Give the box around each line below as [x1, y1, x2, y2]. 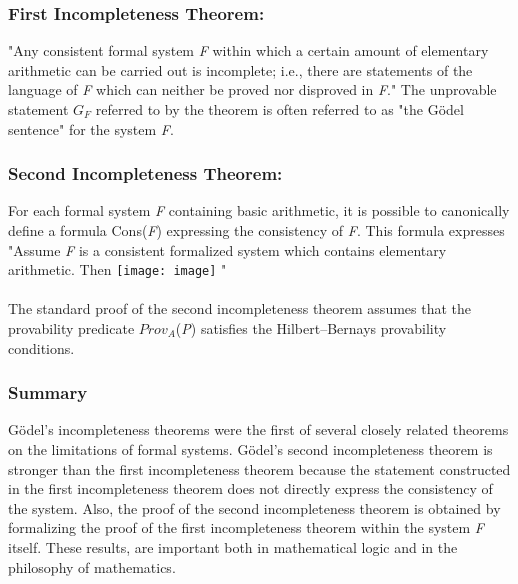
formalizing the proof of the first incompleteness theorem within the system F [8, 517, 484, 538]
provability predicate [8, 318, 135, 339]
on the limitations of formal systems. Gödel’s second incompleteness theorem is [8, 439, 493, 460]
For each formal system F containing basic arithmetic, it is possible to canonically [8, 200, 510, 221]
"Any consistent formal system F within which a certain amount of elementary [8, 40, 489, 61]
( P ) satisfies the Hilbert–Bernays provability [175, 318, 447, 339]
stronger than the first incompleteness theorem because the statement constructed [8, 458, 511, 479]
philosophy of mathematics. [8, 556, 176, 577]
